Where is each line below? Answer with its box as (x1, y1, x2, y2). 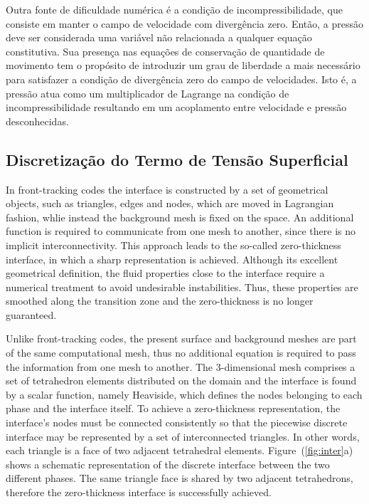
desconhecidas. (6, 113, 69, 128)
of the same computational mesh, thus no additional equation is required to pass (6, 345, 356, 360)
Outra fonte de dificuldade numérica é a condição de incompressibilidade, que (6, 2, 343, 16)
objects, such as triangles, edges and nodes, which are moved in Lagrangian (6, 196, 334, 211)
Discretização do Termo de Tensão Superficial (6, 148, 348, 170)
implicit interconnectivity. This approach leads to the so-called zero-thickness (6, 237, 341, 252)
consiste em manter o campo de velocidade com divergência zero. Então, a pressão (6, 16, 364, 31)
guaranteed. (6, 307, 57, 322)
